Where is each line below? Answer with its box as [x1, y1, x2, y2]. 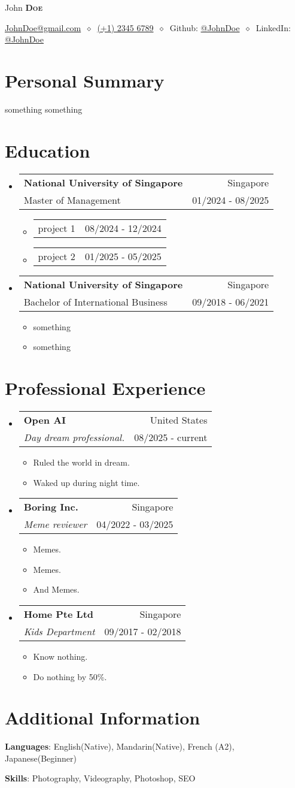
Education [5, 138, 90, 162]
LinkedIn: [256, 21, 291, 34]
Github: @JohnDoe [169, 21, 240, 34]
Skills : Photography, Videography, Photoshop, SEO [5, 772, 196, 784]
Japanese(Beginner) [5, 751, 77, 764]
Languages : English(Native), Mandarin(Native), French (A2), [5, 740, 235, 753]
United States [150, 412, 208, 427]
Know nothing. [33, 650, 88, 662]
